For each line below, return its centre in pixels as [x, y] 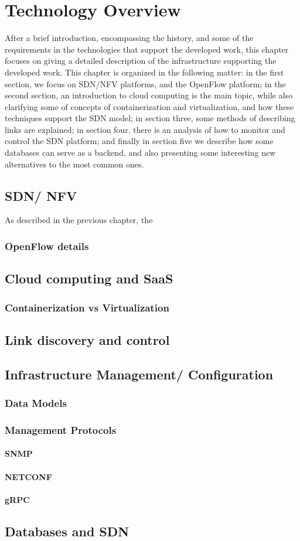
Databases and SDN [67, 531]
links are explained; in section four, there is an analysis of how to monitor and [145, 129]
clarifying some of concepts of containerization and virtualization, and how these [149, 106]
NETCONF [28, 476]
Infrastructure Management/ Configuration [139, 374]
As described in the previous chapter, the [79, 220]
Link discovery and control [87, 339]
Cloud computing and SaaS [89, 278]
